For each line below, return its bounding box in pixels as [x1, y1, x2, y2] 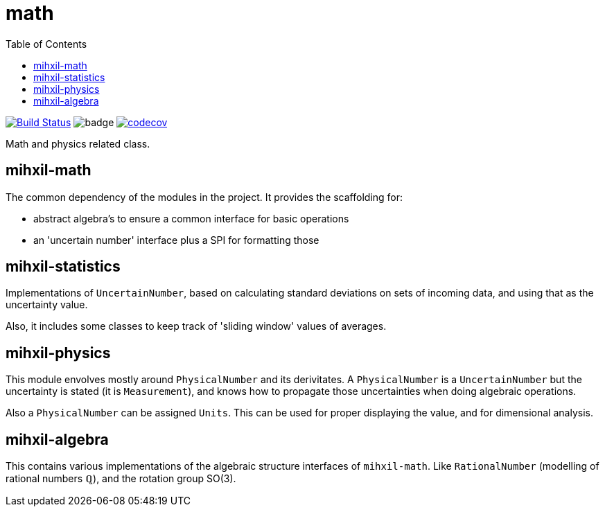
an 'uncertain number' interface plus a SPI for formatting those [33, 233, 319, 246]
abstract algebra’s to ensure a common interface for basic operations [33, 212, 349, 224]
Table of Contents [6, 37, 87, 50]
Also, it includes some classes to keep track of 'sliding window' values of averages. [6, 320, 387, 333]
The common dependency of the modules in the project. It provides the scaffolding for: [6, 191, 403, 203]
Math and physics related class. [6, 137, 150, 150]
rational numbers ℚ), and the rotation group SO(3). [6, 473, 236, 485]
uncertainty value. [6, 299, 88, 311]
